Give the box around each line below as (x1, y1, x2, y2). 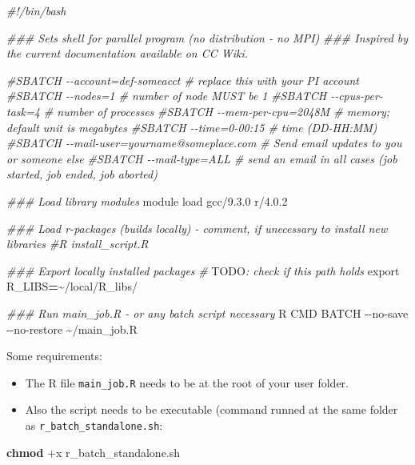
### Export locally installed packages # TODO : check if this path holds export (6, 262, 400, 279)
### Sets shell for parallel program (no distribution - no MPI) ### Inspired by (6, 29, 409, 46)
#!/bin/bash (6, 2, 66, 18)
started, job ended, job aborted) (6, 166, 158, 182)
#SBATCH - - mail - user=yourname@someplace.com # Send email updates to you (6, 134, 402, 151)
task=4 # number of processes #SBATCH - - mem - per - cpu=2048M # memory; (6, 102, 390, 119)
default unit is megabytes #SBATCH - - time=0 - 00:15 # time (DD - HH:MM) (6, 118, 377, 135)
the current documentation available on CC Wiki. (6, 45, 249, 62)
